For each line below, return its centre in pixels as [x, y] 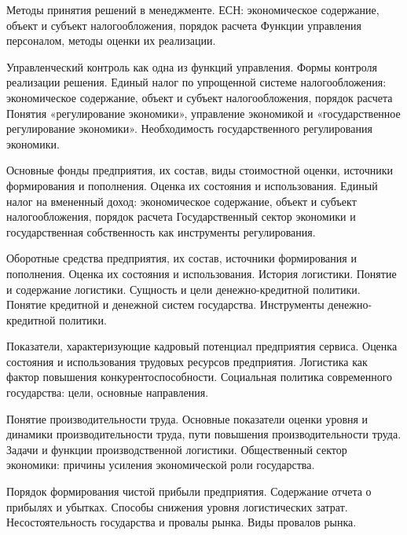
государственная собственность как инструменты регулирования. [161, 231]
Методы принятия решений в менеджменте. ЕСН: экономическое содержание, [193, 9]
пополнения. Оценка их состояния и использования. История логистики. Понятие [202, 273]
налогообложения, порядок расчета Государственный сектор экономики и [181, 216]
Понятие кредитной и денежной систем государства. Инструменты [165, 304]
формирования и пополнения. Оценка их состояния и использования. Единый [192, 185]
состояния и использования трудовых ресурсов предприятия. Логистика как [187, 361]
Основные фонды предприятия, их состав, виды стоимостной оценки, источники [200, 170]
